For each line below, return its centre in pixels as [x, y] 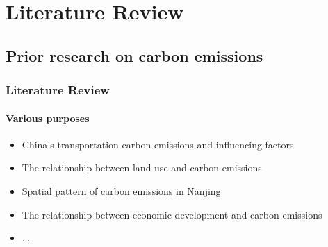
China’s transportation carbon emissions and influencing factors [158, 144]
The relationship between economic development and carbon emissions [172, 214]
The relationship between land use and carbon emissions [142, 168]
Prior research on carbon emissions [134, 55]
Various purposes [48, 118]
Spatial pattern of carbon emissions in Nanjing [121, 190]
